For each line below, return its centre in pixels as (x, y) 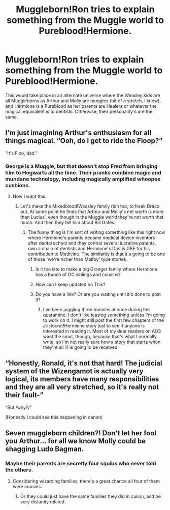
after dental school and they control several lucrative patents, (92, 243)
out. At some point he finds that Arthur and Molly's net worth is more (92, 212)
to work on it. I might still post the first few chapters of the (103, 320)
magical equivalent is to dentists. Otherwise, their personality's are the (79, 111)
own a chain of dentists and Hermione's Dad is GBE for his (89, 249)
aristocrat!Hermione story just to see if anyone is (94, 326)
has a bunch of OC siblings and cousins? (78, 275)
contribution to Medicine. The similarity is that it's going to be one (96, 254)
